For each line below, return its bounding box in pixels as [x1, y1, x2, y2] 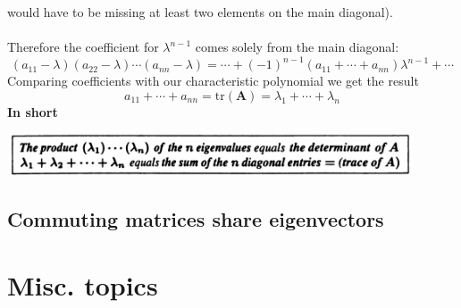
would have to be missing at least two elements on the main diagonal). [7, 3, 393, 21]
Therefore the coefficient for [7, 37, 159, 56]
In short [7, 102, 58, 121]
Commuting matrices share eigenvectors [7, 205, 384, 233]
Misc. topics [7, 266, 158, 303]
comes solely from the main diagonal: [195, 37, 399, 56]
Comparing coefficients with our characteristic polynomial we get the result [7, 71, 419, 90]
